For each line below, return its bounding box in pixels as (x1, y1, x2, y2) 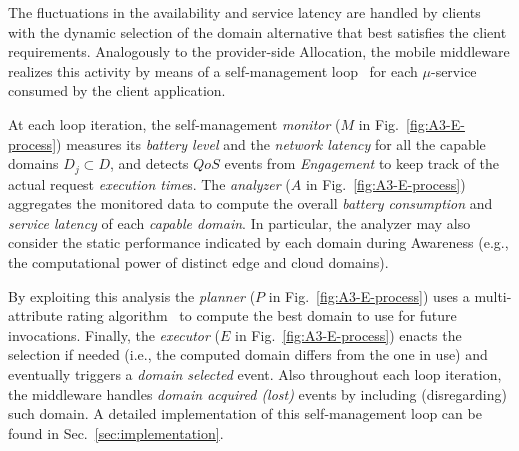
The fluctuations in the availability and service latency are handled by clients (8, 2, 481, 22)
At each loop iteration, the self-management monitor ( (8, 113, 341, 134)
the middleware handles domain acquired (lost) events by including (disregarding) (8, 383, 507, 404)
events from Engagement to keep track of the (224, 153, 500, 174)
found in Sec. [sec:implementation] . (8, 422, 224, 443)
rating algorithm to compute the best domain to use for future (67, 305, 457, 326)
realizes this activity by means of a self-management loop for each (8, 60, 418, 81)
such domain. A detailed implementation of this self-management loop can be (8, 403, 482, 424)
